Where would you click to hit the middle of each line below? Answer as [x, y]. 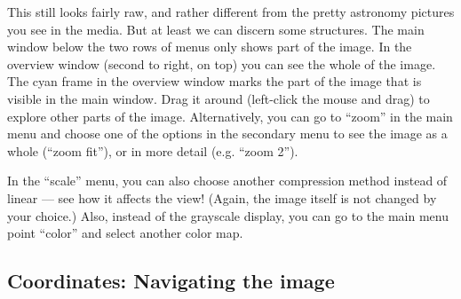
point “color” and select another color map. [125, 233]
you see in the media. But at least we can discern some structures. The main [216, 29]
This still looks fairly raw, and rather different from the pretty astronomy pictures [231, 12]
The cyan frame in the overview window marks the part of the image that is [215, 81]
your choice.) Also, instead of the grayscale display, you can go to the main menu [228, 215]
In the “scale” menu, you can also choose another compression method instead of [227, 181]
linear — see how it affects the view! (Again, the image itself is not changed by [222, 197]
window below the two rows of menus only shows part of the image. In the [210, 47]
